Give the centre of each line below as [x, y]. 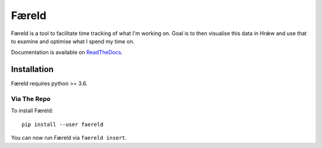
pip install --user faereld [63, 124]
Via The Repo [31, 99]
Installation [32, 69]
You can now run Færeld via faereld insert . [69, 138]
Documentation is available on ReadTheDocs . [67, 52]
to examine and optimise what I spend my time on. [73, 41]
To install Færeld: [32, 111]
